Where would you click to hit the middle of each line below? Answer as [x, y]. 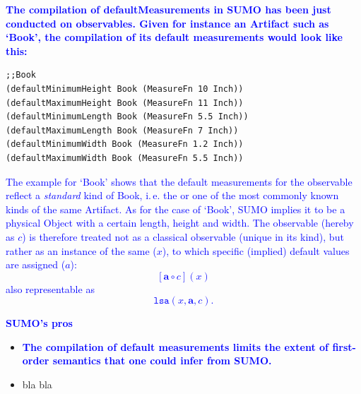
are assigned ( [36, 264]
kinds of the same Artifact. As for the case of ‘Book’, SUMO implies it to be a [176, 209]
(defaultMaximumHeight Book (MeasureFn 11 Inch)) [125, 103]
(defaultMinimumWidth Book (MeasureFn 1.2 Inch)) [125, 144]
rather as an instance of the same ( [81, 250]
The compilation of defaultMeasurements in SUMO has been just [168, 9]
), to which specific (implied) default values [256, 250]
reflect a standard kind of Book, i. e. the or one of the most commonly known [172, 195]
